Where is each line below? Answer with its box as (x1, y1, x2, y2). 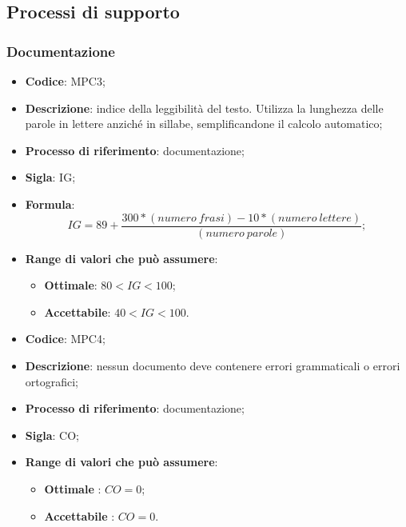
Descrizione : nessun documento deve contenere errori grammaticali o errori (25, 357, 400, 373)
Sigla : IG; (25, 169, 76, 186)
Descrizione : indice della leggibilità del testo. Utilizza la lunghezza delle (25, 99, 384, 116)
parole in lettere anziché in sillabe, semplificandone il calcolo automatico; (25, 115, 383, 132)
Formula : (25, 195, 75, 212)
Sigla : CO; (25, 426, 80, 443)
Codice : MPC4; (25, 330, 105, 347)
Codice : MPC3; (25, 73, 105, 89)
